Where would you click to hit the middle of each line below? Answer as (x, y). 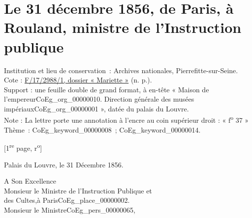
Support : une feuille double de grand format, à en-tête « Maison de (107, 89)
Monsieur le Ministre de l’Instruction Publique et (78, 190)
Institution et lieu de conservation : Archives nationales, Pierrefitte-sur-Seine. (121, 70)
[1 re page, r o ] (23, 147)
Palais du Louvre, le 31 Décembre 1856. (64, 164)
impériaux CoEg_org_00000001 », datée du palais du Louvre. (96, 108)
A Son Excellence (30, 181)
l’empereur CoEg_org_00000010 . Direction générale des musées (99, 99)
